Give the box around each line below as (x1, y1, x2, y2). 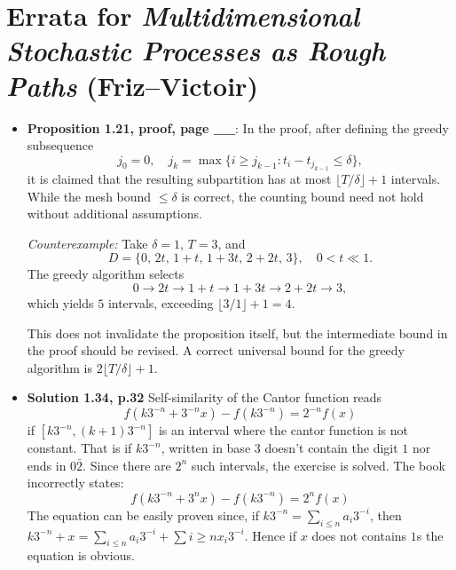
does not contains (311, 526, 407, 544)
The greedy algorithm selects (27, 265, 185, 283)
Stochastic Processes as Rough (6, 32, 386, 69)
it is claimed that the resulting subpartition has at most (27, 170, 332, 188)
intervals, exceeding (107, 294, 214, 313)
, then (369, 505, 402, 524)
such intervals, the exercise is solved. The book (191, 455, 445, 474)
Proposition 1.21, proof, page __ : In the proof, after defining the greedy (27, 118, 449, 137)
